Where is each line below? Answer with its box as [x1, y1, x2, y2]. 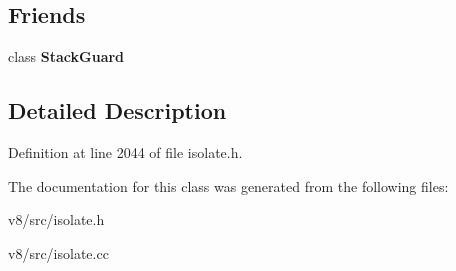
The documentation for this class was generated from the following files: [8, 175, 449, 196]
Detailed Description [8, 95, 227, 126]
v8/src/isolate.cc [8, 242, 109, 263]
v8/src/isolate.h [8, 209, 105, 230]
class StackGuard [8, 46, 125, 67]
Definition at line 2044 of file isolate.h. [8, 142, 243, 162]
